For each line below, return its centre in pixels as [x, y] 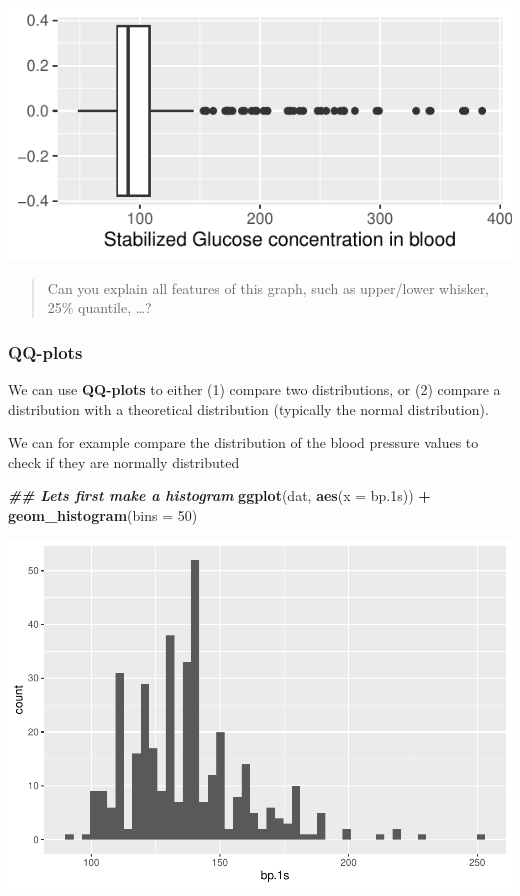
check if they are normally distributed [124, 461]
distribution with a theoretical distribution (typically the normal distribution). [248, 408]
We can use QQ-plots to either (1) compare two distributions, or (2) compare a [254, 389]
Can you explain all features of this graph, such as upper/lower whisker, [268, 287]
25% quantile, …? [99, 307]
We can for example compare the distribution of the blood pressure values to [243, 442]
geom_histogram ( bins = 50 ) [103, 514]
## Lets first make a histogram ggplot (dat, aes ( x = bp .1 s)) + [219, 495]
